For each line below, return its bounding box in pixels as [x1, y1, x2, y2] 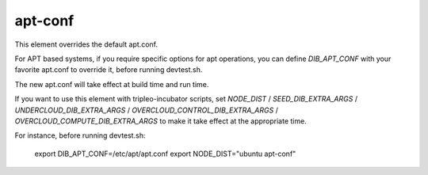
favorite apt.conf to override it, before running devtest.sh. [14, 65, 203, 74]
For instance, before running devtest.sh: [14, 131, 146, 140]
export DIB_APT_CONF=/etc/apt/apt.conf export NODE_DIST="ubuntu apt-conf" [34, 149, 296, 158]
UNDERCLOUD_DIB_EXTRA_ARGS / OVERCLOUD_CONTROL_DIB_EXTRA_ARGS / [14, 105, 279, 115]
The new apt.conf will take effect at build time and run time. [14, 79, 209, 89]
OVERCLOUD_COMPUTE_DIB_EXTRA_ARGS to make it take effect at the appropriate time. [14, 116, 307, 126]
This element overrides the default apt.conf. [14, 40, 159, 49]
